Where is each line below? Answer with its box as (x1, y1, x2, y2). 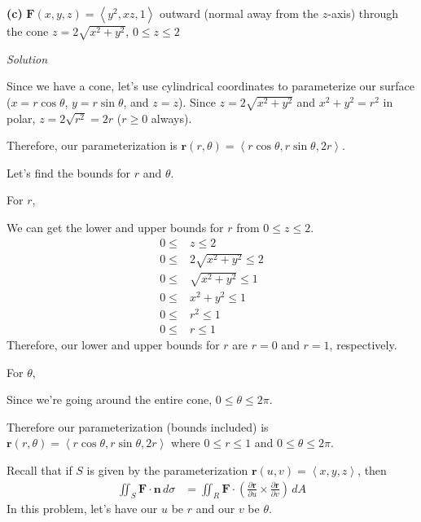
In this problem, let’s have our (7, 500, 158, 517)
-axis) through (327, 5, 399, 21)
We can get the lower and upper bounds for (7, 219, 224, 236)
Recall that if (7, 462, 72, 479)
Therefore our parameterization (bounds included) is (7, 418, 269, 435)
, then (357, 462, 387, 479)
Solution (7, 50, 48, 67)
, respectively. (329, 336, 397, 353)
